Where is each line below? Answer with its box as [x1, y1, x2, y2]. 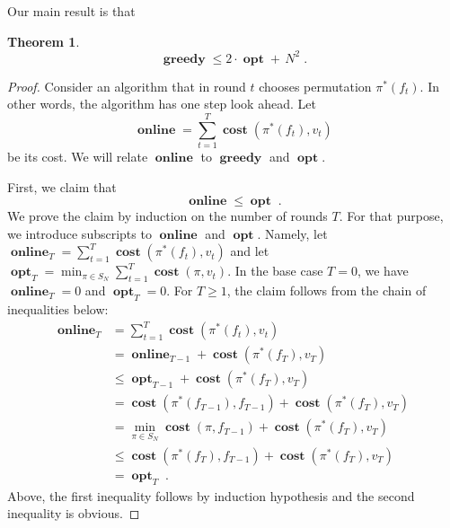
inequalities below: [7, 299, 109, 318]
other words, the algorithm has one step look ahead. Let [7, 94, 316, 113]
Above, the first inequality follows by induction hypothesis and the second [7, 486, 415, 505]
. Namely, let [257, 224, 328, 242]
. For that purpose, [339, 207, 444, 225]
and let [230, 242, 269, 260]
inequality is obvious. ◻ [7, 504, 140, 523]
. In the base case [227, 261, 323, 280]
